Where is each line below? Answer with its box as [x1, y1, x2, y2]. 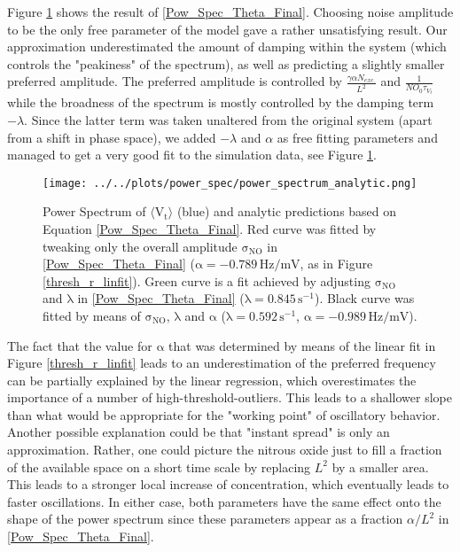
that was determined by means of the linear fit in [168, 336, 436, 354]
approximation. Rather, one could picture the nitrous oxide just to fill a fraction [7, 440, 442, 459]
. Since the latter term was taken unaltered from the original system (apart [24, 110, 433, 128]
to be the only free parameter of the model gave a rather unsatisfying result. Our [7, 19, 448, 38]
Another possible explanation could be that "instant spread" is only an [7, 423, 390, 441]
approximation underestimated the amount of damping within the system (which [7, 37, 447, 56]
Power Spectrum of [43, 202, 146, 221]
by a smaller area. [331, 457, 429, 476]
